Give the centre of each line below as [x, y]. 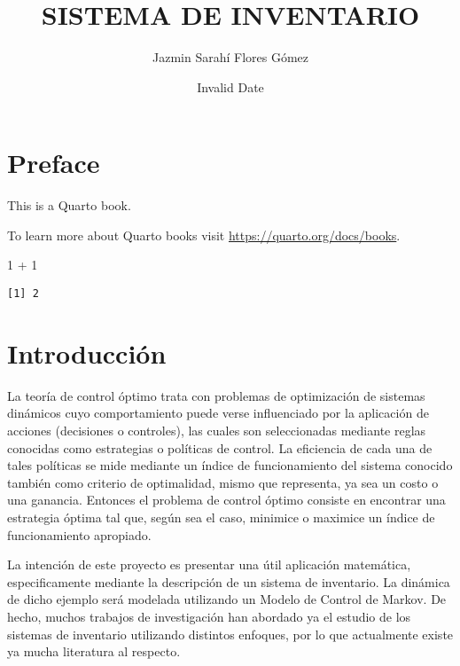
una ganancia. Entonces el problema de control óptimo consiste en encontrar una [226, 500]
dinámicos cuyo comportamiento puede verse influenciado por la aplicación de [218, 413]
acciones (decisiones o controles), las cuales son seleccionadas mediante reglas [217, 430]
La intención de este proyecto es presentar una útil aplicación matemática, [209, 564]
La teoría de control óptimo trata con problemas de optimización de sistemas [216, 395]
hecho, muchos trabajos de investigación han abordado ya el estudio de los [209, 616]
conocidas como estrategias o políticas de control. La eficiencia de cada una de [220, 447]
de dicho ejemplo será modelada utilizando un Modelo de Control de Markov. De [227, 599]
